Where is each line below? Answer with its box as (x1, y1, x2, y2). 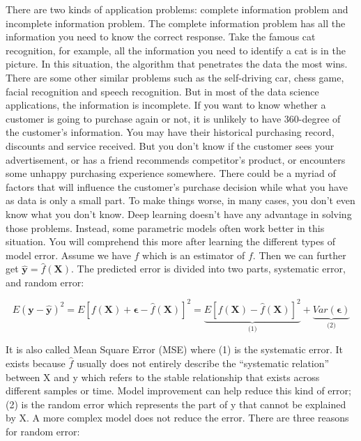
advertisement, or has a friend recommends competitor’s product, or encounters (6, 152, 346, 167)
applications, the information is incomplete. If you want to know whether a (6, 98, 326, 112)
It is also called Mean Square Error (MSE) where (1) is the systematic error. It (6, 342, 344, 357)
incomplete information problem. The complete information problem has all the (6, 15, 346, 30)
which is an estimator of (142, 247, 245, 262)
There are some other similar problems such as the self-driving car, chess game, (6, 70, 344, 84)
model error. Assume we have (6, 247, 131, 262)
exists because (6, 356, 66, 370)
